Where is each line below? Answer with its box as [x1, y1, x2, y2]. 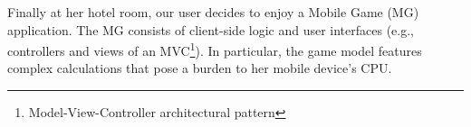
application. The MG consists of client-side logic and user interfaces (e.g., [7, 20, 415, 39]
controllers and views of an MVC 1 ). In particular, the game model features [7, 39, 422, 59]
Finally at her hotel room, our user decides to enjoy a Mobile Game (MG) [7, 3, 419, 21]
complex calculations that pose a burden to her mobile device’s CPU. [7, 59, 392, 77]
